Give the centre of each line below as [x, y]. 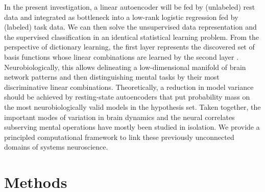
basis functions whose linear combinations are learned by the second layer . [122, 56]
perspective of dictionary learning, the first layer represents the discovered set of [129, 47]
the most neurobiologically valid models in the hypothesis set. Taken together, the [132, 106]
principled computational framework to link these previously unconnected [119, 137]
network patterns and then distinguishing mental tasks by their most [112, 77]
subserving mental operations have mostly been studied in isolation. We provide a [132, 127]
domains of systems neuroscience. [56, 147]
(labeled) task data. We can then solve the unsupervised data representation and [130, 27]
